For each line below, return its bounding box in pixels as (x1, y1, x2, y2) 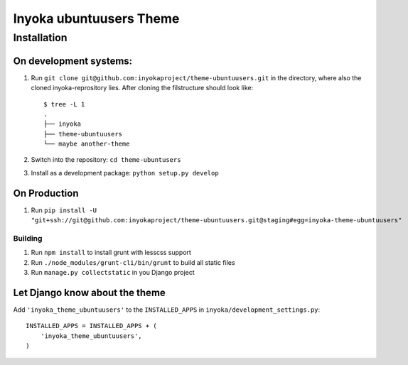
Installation (13, 31, 68, 44)
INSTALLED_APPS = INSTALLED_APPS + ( (26, 322, 158, 330)
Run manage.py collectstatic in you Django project (31, 268, 195, 277)
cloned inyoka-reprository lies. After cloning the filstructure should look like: (31, 84, 254, 92)
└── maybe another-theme (43, 140, 130, 148)
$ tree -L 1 (43, 100, 85, 108)
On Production (13, 187, 79, 199)
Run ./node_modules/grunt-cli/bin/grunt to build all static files (31, 258, 235, 266)
